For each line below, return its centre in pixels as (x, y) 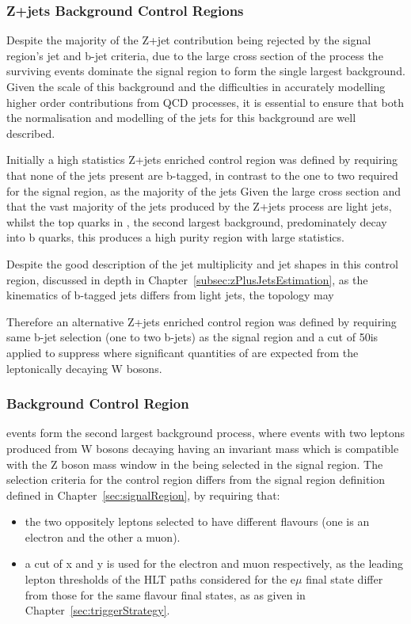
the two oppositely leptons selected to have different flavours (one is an (197, 521)
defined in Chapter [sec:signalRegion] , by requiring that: (143, 495)
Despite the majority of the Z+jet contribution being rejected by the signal (189, 40)
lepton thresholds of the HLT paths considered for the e (160, 579)
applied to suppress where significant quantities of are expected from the (183, 352)
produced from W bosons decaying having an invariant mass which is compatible (203, 448)
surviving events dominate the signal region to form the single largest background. (206, 71)
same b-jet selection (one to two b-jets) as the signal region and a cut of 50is (192, 337)
